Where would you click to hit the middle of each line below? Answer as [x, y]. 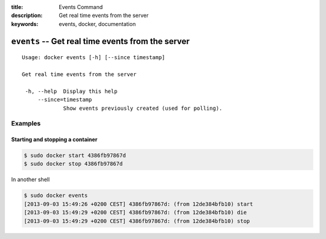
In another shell [30, 180]
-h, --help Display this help [71, 91]
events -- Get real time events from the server [101, 41]
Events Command [81, 7]
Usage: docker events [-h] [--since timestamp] [94, 58]
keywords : [25, 24]
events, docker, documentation [97, 24]
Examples [26, 124]
